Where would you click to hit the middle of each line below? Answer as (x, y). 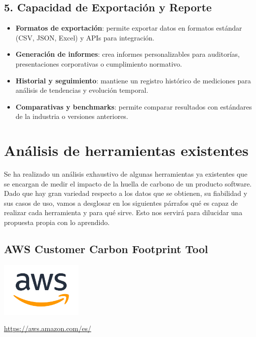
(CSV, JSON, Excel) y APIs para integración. (85, 37)
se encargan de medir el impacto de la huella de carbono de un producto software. (128, 183)
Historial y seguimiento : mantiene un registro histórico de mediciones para (133, 80)
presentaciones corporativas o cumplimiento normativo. (99, 63)
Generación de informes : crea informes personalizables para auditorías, (128, 54)
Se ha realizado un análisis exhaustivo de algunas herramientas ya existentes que (126, 174)
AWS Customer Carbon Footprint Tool (106, 249)
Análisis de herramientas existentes (126, 150)
